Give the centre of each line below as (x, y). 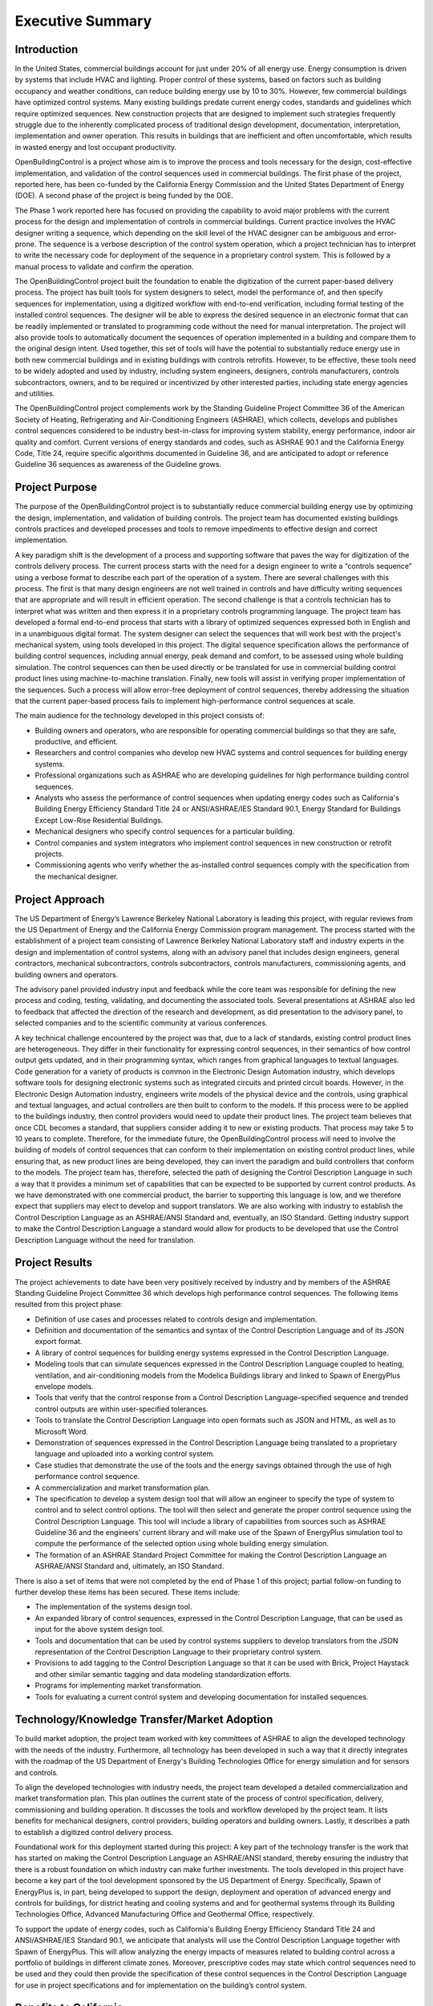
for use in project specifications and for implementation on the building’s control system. (161, 1985)
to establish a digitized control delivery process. (94, 1832)
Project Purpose (56, 487)
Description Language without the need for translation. (105, 1240)
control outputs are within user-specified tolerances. (121, 1409)
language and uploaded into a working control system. (125, 1454)
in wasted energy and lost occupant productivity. (96, 147)
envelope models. (64, 1387)
